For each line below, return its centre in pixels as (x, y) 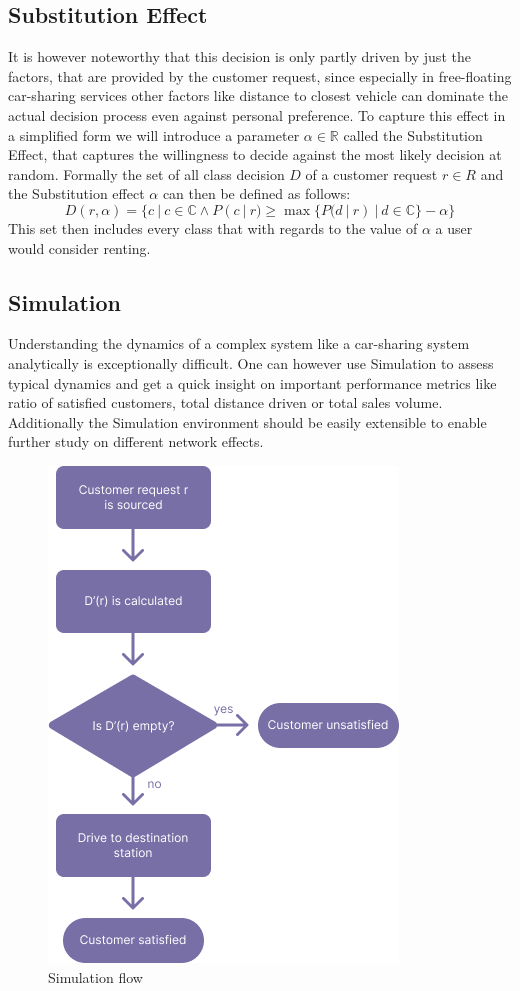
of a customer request (371, 173)
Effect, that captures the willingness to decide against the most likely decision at (255, 154)
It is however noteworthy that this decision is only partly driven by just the (239, 56)
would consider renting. (79, 247)
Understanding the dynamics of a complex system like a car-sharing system (239, 343)
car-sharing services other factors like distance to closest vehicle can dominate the (258, 95)
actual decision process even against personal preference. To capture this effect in (257, 114)
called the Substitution (413, 134)
